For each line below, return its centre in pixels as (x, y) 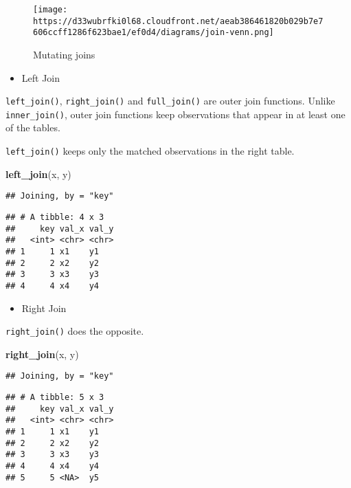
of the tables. (33, 127)
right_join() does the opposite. (75, 331)
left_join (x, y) (38, 174)
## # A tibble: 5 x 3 (55, 398)
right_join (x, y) (42, 354)
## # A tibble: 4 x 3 (55, 217)
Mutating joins (64, 54)
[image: (50, 10)
